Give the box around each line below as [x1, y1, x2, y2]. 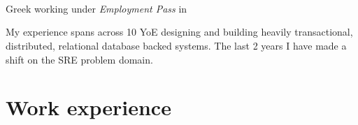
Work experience [6, 93, 171, 122]
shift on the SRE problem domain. [6, 52, 153, 66]
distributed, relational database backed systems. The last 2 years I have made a [6, 38, 347, 52]
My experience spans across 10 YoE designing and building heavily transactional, [6, 24, 353, 39]
